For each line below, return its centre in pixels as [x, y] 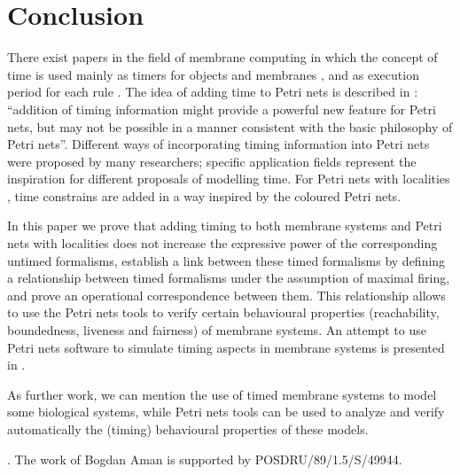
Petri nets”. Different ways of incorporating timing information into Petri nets [218, 144]
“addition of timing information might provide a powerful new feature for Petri [222, 109]
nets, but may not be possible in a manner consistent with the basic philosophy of [230, 126]
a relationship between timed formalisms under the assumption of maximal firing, [229, 278]
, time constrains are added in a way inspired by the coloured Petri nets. [204, 195]
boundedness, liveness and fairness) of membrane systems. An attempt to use [217, 330]
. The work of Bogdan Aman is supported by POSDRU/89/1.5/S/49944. [205, 459]
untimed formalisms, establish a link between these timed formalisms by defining [226, 260]
